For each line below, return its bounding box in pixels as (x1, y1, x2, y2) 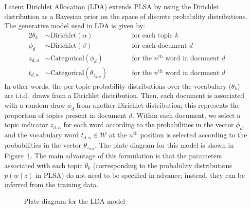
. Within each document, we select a (132, 110, 241, 120)
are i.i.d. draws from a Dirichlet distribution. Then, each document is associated (4, 90, 245, 100)
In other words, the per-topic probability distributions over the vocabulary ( (4, 80, 232, 91)
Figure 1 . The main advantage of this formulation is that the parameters (4, 151, 222, 161)
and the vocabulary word (4, 130, 79, 140)
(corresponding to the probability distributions (93, 160, 232, 170)
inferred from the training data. (4, 179, 99, 190)
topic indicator (4, 119, 48, 130)
